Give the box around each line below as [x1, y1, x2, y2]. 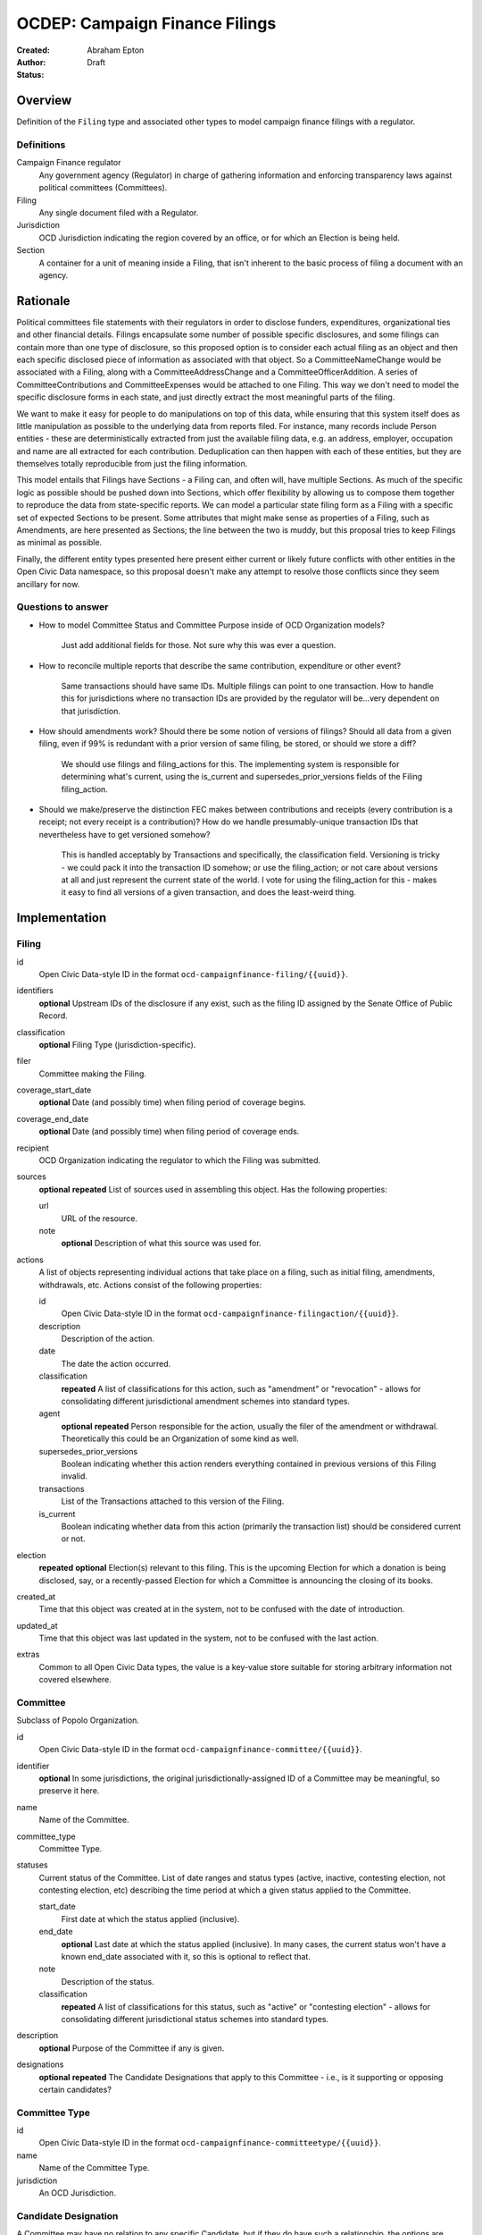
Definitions [16, 139, 66, 151]
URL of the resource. [61, 1212, 138, 1224]
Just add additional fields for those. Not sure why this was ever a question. [61, 640, 337, 651]
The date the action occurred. [61, 1358, 171, 1369]
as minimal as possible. [16, 537, 103, 548]
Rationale [16, 293, 71, 308]
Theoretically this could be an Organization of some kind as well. [61, 1433, 299, 1444]
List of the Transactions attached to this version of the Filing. [61, 1496, 285, 1506]
